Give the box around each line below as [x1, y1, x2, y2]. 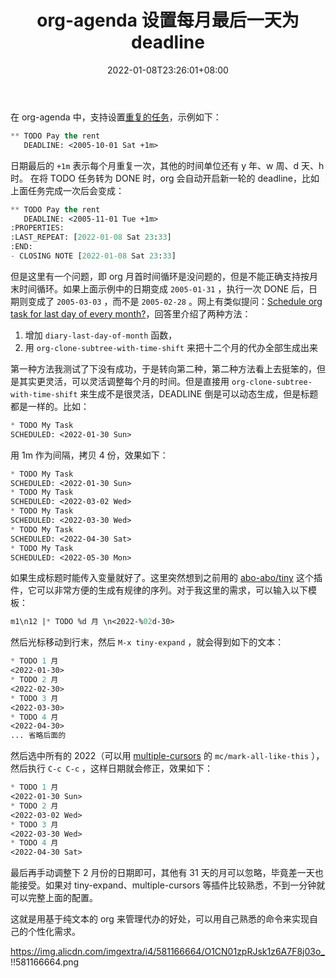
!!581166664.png [10, 956, 80, 968]
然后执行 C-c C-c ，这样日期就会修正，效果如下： [10, 762, 213, 775]
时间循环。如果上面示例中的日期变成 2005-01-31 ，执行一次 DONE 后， [18, 282, 310, 295]
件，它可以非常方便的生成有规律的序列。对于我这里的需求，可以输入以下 [10, 584, 308, 596]
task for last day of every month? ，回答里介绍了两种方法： [10, 307, 252, 320]
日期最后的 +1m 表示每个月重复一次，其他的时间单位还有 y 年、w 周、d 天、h [10, 159, 325, 171]
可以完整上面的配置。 [10, 892, 98, 904]
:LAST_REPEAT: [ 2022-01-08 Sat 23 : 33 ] [10, 232, 172, 243]
